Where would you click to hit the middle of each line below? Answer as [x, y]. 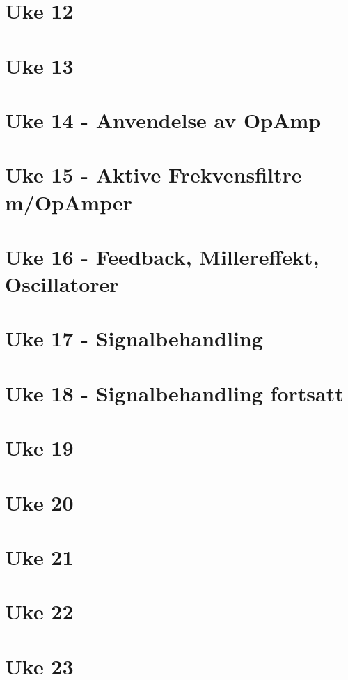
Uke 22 [39, 611]
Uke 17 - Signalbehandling [134, 338]
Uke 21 [39, 556]
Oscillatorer [62, 284]
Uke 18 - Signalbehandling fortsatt [174, 393]
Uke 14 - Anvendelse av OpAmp [163, 119]
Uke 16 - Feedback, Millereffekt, [162, 256]
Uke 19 [39, 448]
